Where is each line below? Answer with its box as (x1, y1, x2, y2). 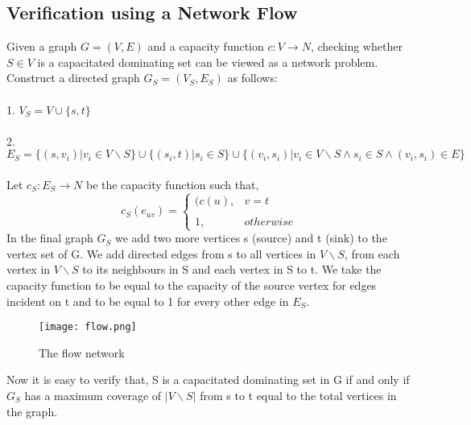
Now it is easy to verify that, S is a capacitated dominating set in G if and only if (6, 371, 410, 388)
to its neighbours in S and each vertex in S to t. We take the (82, 261, 382, 278)
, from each (344, 245, 400, 262)
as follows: (227, 69, 278, 86)
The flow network (39, 344, 125, 361)
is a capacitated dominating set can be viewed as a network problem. (37, 53, 378, 70)
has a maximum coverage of (24, 386, 162, 403)
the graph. (6, 402, 58, 419)
